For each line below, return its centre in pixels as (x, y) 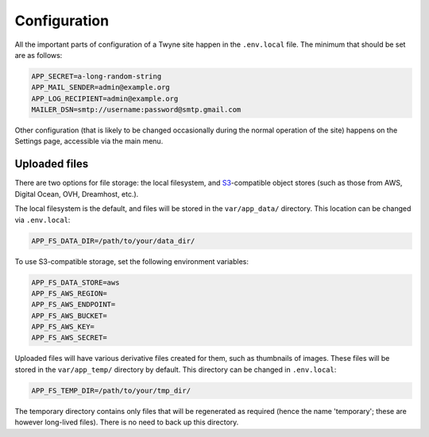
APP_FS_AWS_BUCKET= (69, 316)
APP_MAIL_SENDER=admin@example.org (100, 88)
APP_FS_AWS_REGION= (69, 293)
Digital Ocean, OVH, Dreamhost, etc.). (77, 194)
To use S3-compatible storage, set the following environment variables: (132, 261)
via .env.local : (43, 220)
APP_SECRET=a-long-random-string (97, 76)
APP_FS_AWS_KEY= (63, 327)
